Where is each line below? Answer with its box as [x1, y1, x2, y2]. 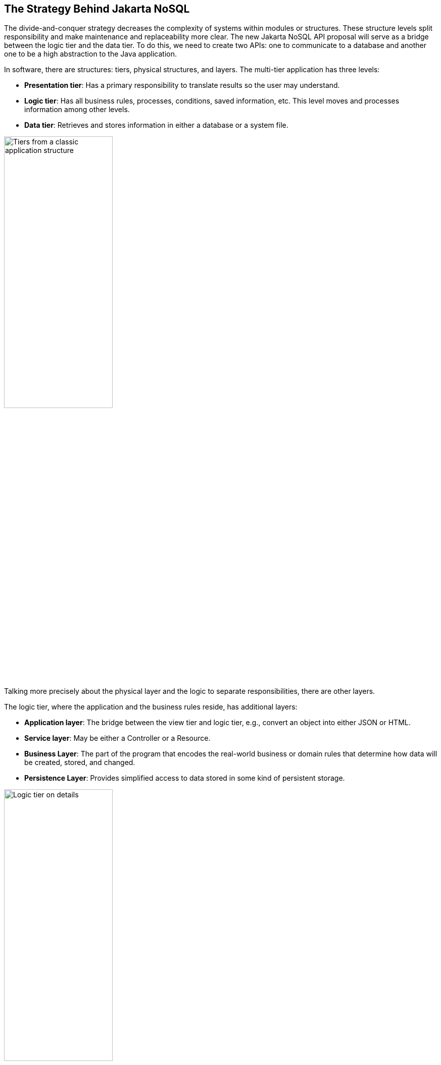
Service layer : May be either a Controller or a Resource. [24, 734, 211, 743]
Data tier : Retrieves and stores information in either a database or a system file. [24, 121, 288, 130]
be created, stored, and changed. [24, 758, 135, 767]
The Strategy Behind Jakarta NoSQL [4, 3, 190, 15]
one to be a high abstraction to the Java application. [4, 49, 177, 59]
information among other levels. [24, 105, 130, 114]
